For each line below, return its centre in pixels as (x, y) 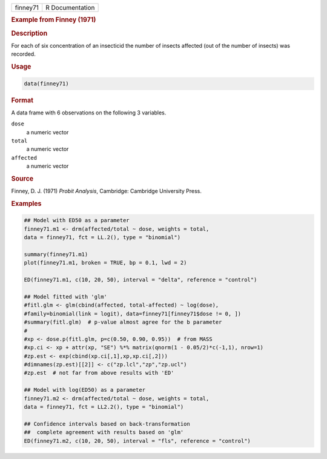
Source (22, 179)
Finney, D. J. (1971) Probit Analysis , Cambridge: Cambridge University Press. (107, 191)
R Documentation (70, 8)
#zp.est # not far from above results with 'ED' (99, 373)
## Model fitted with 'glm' (65, 296)
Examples (26, 203)
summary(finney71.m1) (56, 255)
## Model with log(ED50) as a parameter (84, 390)
